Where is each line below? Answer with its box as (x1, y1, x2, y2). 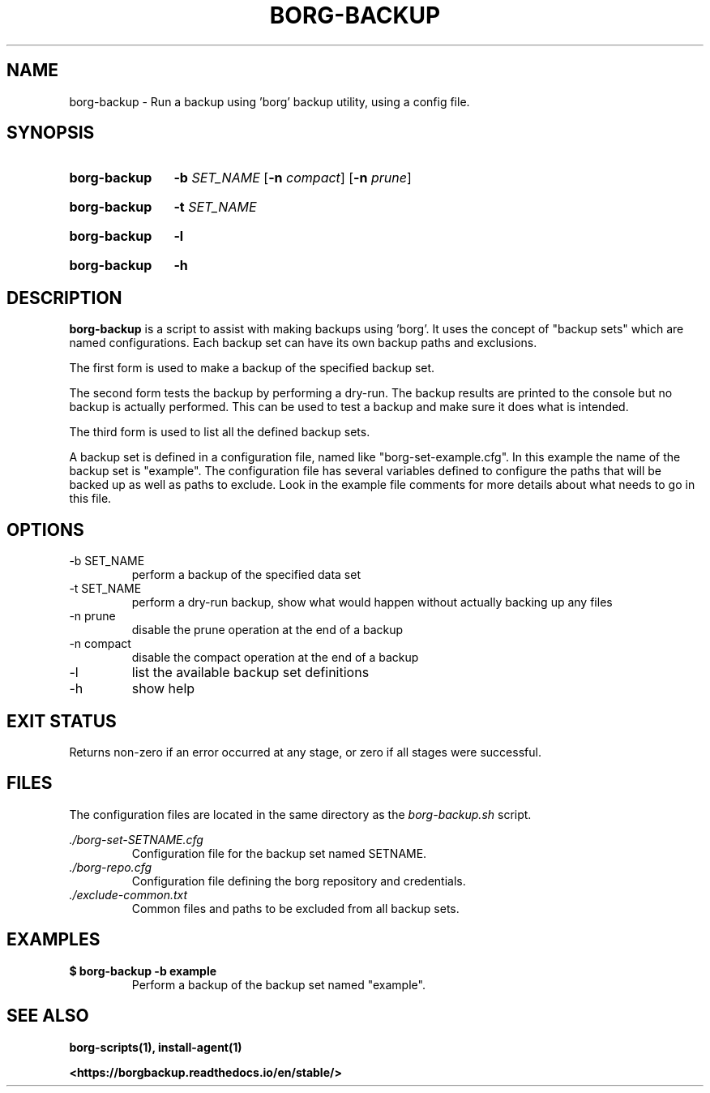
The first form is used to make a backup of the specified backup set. (69, 361, 435, 375)
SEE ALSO (6, 1005, 89, 1027)
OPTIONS (6, 519, 84, 540)
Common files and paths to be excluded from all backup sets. (131, 901, 460, 915)
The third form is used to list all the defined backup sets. (69, 425, 370, 439)
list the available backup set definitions (131, 664, 370, 681)
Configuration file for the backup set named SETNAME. (131, 846, 427, 860)
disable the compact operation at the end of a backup (131, 650, 419, 665)
